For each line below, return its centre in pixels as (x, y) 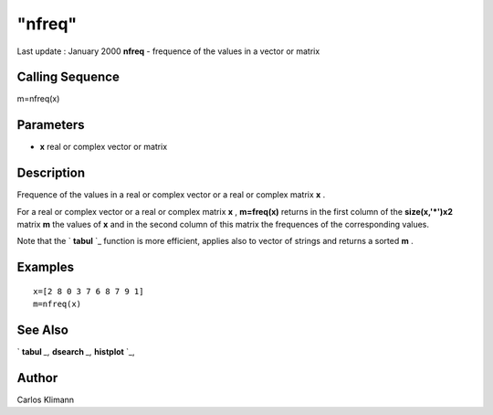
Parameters (51, 125)
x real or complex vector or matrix (104, 147)
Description (51, 173)
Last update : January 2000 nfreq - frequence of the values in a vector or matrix (168, 51)
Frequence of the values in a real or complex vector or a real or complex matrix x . (171, 195)
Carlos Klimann (46, 400)
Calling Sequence (68, 77)
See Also (42, 330)
